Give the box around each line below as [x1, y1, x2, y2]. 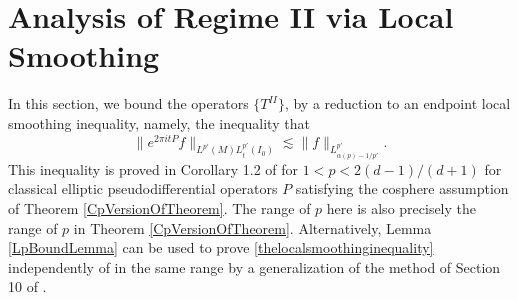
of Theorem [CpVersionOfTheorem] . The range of [8, 198, 311, 219]
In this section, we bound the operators [8, 93, 249, 114]
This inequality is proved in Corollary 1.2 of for [8, 158, 299, 179]
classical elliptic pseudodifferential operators [8, 178, 278, 199]
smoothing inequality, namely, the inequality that [8, 112, 310, 133]
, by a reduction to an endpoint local [284, 93, 511, 114]
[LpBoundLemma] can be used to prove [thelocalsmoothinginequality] [8, 237, 434, 258]
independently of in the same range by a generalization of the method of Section [8, 256, 501, 277]
